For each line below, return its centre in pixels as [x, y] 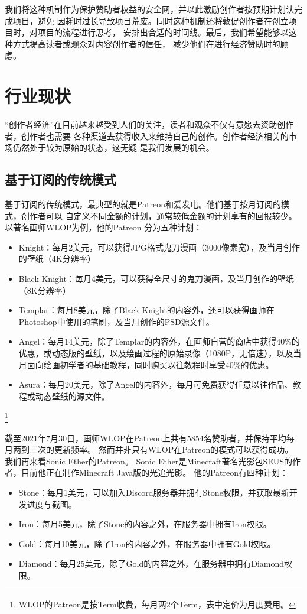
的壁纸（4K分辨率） [57, 259]
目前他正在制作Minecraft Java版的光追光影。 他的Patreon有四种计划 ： [154, 472]
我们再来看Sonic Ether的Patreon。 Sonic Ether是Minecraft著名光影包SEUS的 [149, 461]
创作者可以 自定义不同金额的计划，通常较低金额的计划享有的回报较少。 [159, 215]
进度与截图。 [52, 504]
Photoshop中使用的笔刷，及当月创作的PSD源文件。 [116, 321]
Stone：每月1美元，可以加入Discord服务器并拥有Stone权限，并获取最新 [154, 493]
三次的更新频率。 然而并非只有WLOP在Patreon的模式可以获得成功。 [161, 449]
